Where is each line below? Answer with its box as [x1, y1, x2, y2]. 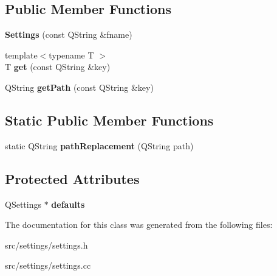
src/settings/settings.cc [5, 259, 91, 272]
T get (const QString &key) [5, 60, 111, 73]
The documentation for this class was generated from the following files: [5, 218, 273, 231]
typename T [49, 48, 94, 61]
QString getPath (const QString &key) [5, 80, 154, 93]
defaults [51, 197, 85, 210]
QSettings [5, 197, 41, 210]
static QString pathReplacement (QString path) [5, 139, 194, 152]
